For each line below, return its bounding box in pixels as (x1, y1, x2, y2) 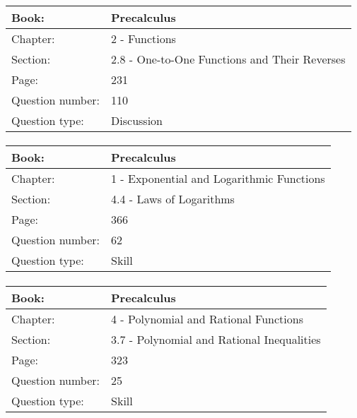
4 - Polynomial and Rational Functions (111, 310, 303, 327)
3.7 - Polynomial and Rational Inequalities (111, 330, 321, 347)
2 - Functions (111, 30, 176, 47)
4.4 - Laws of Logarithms (111, 191, 235, 208)
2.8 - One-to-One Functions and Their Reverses (111, 50, 346, 67)
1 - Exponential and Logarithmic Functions (111, 170, 325, 187)
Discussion (111, 112, 163, 129)
